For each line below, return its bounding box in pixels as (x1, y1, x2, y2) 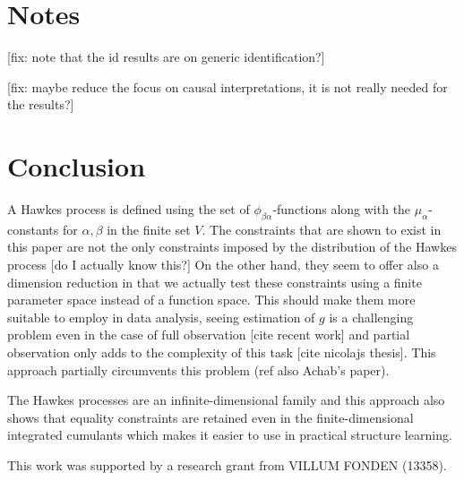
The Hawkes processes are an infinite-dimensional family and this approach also (7, 391, 445, 409)
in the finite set (107, 219, 191, 238)
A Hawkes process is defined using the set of (7, 200, 250, 219)
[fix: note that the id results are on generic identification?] (7, 47, 325, 66)
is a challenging (329, 307, 414, 326)
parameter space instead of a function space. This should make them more (7, 290, 416, 309)
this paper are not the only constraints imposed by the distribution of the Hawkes (7, 237, 457, 256)
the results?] (7, 95, 74, 114)
